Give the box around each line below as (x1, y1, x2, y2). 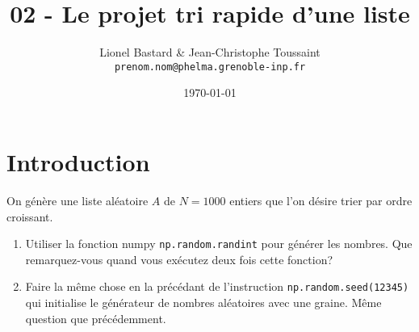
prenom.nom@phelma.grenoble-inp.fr (114, 61, 306, 73)
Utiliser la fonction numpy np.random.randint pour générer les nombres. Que (25, 235, 413, 252)
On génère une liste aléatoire (6, 191, 149, 208)
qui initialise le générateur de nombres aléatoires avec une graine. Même (25, 294, 382, 310)
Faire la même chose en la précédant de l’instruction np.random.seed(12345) (25, 278, 409, 295)
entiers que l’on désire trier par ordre (229, 191, 413, 208)
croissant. (6, 208, 53, 225)
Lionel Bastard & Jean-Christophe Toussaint (99, 44, 321, 61)
